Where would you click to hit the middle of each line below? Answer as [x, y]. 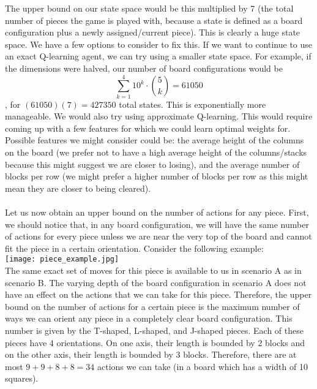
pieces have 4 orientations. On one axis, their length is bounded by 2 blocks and [155, 342]
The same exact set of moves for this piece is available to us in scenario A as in [153, 270]
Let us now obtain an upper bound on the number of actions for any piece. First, [157, 212]
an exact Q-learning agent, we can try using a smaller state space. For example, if [158, 56]
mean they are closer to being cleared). [78, 188]
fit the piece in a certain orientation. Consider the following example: [134, 248]
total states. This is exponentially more [192, 104]
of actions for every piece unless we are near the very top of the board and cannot [158, 236]
